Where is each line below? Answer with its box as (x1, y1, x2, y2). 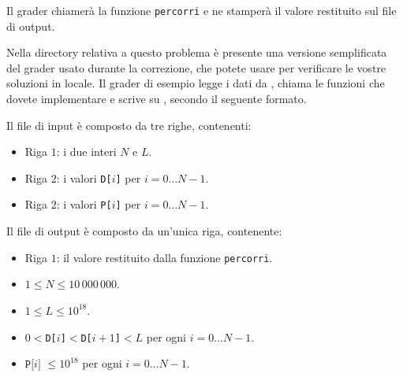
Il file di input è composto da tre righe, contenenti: (6, 116, 252, 133)
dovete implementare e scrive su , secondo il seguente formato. (6, 91, 307, 107)
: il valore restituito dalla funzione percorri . (56, 249, 273, 265)
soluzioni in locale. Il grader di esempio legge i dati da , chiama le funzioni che (6, 75, 385, 91)
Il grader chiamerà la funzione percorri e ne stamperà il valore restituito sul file (6, 2, 397, 18)
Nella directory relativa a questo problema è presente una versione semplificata (6, 44, 387, 61)
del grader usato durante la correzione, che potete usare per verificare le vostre (6, 59, 386, 76)
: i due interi (56, 143, 117, 160)
